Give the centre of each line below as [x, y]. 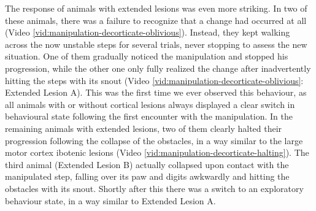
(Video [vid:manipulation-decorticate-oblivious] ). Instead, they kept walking [148, 32]
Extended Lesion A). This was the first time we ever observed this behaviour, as [156, 92]
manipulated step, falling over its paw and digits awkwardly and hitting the [147, 176]
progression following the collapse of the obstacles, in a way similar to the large [154, 140]
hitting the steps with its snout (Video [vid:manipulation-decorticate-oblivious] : [154, 80]
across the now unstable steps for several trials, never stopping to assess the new [156, 44]
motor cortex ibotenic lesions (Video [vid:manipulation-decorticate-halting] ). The [157, 152]
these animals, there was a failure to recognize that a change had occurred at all [156, 20]
